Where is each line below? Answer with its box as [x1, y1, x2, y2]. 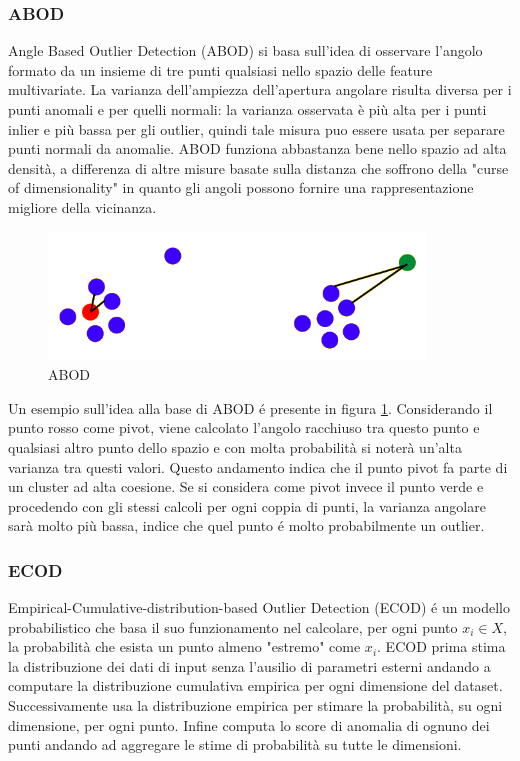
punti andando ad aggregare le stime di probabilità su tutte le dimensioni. [8, 734, 462, 755]
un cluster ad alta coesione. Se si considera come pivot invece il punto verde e [8, 476, 484, 497]
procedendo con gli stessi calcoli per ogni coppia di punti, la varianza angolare [8, 495, 486, 516]
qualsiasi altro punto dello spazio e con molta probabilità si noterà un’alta [8, 436, 462, 457]
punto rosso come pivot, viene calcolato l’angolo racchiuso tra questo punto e [8, 417, 480, 438]
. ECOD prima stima [377, 636, 506, 657]
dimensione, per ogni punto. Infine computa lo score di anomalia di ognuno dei [8, 714, 490, 735]
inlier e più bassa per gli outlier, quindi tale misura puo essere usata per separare [8, 118, 505, 139]
